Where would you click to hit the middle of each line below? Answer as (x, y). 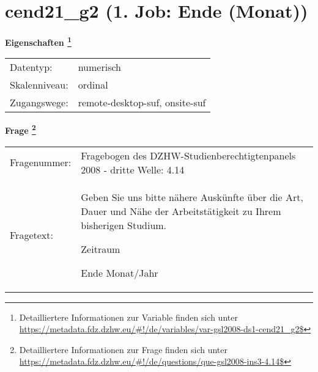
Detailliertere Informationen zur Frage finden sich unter (124, 349)
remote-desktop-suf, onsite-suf (142, 103)
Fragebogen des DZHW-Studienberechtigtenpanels (188, 155)
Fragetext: (31, 235)
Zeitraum (101, 249)
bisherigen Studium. (124, 225)
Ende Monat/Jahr (120, 272)
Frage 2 (20, 129)
